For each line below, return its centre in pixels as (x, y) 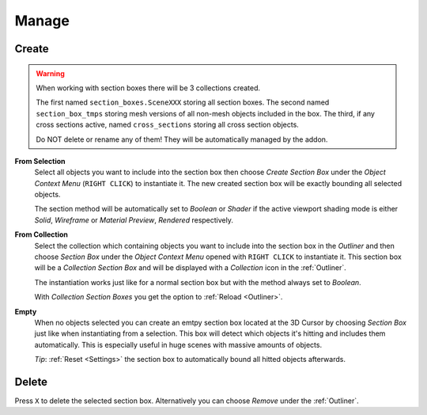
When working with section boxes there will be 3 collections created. (148, 88)
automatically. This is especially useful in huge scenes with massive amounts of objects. (178, 345)
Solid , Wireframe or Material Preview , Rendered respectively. (134, 220)
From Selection (40, 161)
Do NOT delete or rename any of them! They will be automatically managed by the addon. (182, 139)
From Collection (42, 234)
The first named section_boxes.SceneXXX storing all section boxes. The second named (183, 102)
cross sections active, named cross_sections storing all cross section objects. (168, 125)
